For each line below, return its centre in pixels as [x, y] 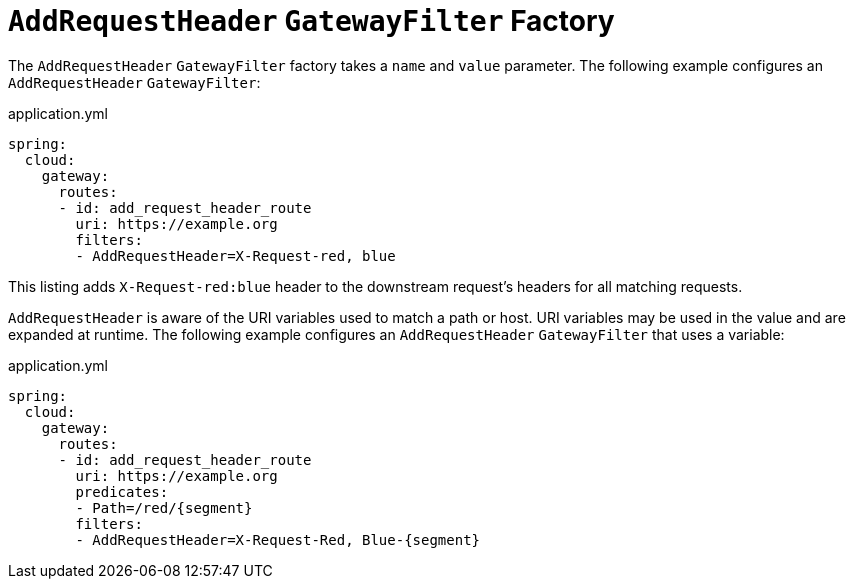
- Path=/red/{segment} [164, 507]
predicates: [122, 491]
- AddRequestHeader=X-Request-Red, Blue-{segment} [278, 539]
